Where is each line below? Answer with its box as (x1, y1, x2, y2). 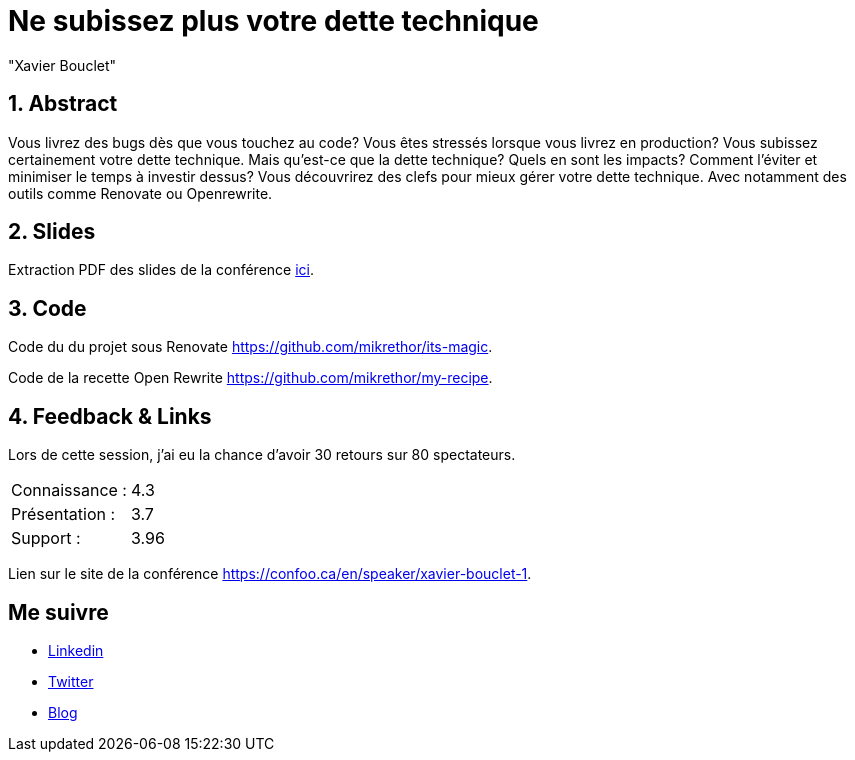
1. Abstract (8, 91, 118, 117)
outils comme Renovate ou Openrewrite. (8, 184, 273, 202)
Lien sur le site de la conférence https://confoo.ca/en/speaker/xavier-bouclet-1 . (8, 565, 532, 583)
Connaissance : (11, 480, 127, 501)
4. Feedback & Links (8, 403, 212, 429)
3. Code (8, 295, 87, 321)
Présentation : (11, 504, 116, 525)
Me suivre (8, 599, 109, 625)
